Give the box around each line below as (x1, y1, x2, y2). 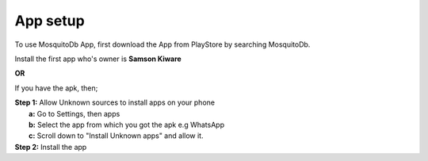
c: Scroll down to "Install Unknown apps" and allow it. (29, 131, 204, 140)
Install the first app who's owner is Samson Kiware (14, 54, 182, 63)
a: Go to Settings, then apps (29, 109, 120, 118)
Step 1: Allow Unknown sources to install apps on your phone (14, 98, 216, 107)
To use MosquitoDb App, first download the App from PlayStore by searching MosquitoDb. (14, 40, 311, 49)
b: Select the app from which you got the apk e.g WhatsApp (29, 120, 225, 129)
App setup (14, 12, 85, 29)
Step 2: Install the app (14, 142, 87, 151)
